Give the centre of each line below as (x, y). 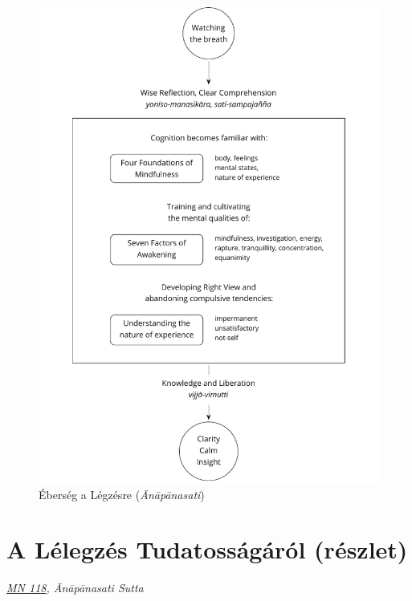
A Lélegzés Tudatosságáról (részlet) (207, 549)
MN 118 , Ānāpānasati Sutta (75, 588)
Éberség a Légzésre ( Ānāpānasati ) (122, 494)
